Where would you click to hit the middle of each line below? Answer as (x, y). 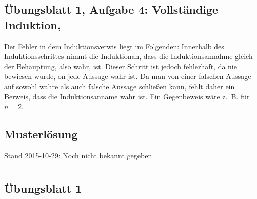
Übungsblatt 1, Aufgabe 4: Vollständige (111, 9)
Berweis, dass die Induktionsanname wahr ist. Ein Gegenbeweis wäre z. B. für (127, 96)
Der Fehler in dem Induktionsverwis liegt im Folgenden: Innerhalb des (114, 46)
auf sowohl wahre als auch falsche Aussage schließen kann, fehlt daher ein (120, 86)
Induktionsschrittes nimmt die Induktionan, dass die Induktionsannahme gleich (128, 56)
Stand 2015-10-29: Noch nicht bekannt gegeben (78, 155)
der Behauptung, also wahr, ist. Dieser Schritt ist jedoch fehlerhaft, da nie (121, 66)
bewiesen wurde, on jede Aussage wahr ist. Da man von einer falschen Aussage (128, 76)
